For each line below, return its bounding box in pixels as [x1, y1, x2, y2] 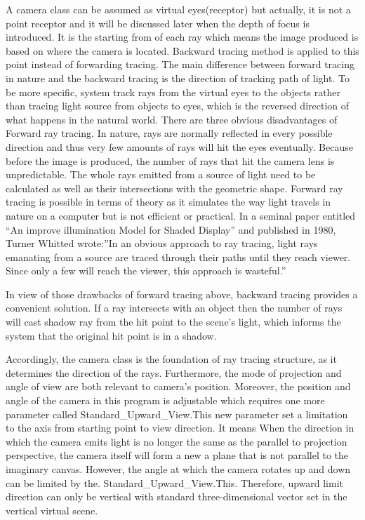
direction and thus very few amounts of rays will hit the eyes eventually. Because [6, 139, 353, 154]
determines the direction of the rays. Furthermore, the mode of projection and [6, 365, 342, 380]
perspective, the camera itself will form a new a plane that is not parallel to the [6, 448, 349, 462]
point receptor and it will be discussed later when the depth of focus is [6, 15, 310, 30]
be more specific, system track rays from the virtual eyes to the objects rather [6, 84, 341, 99]
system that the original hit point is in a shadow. [6, 328, 217, 342]
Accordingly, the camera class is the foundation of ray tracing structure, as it [6, 352, 337, 366]
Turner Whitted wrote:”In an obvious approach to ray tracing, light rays [6, 236, 318, 251]
